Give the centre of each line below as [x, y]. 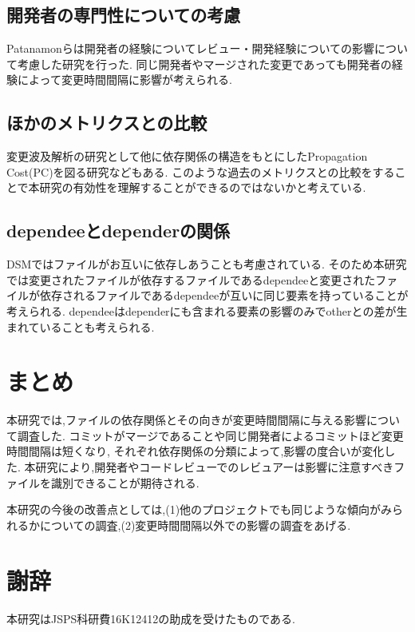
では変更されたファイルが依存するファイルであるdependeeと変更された [191, 279]
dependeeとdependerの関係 [119, 231]
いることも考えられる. [97, 326]
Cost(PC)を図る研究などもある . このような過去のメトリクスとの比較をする [201, 171]
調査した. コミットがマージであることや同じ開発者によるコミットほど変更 [210, 435]
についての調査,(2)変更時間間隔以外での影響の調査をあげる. [195, 525]
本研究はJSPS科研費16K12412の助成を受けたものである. [151, 618]
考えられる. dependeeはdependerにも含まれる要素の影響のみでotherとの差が [202, 310]
